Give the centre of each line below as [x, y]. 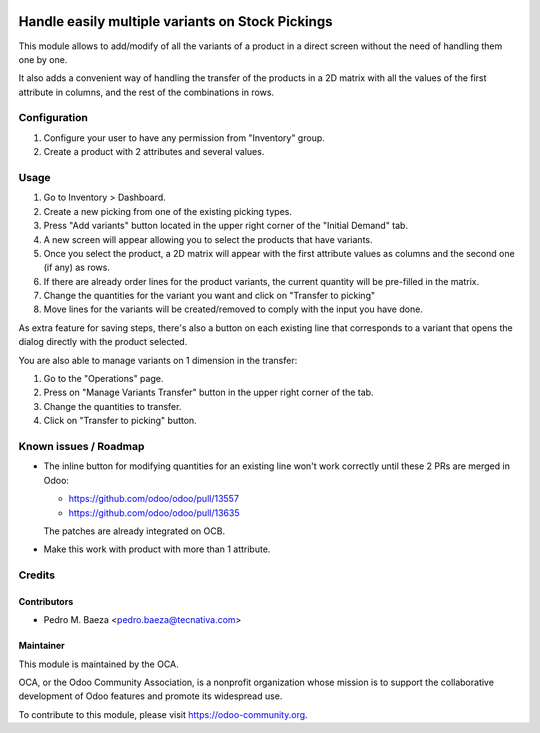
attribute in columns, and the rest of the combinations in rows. [146, 92]
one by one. [43, 59]
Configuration [53, 118]
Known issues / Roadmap [81, 446]
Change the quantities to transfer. [112, 406]
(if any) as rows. [76, 267]
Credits [36, 575]
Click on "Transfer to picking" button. [120, 421]
